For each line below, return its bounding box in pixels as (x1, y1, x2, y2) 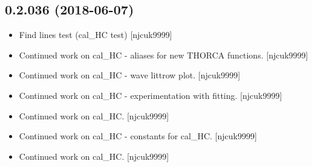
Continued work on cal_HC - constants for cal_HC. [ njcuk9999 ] (19, 130, 257, 142)
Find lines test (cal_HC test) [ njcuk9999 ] (19, 28, 172, 41)
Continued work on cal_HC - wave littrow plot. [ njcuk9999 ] (19, 69, 241, 81)
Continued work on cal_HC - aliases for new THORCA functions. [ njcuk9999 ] (19, 48, 308, 61)
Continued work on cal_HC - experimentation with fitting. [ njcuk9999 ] (19, 89, 282, 101)
